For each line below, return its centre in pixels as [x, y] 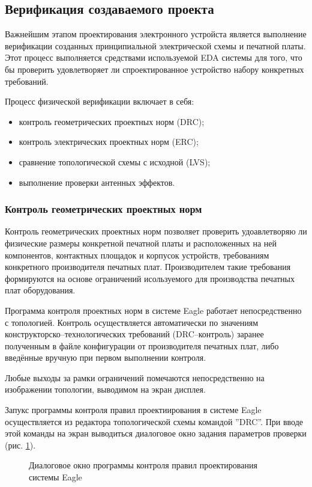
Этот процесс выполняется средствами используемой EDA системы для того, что [154, 57]
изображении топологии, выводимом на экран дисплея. [105, 389]
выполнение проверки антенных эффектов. [97, 182]
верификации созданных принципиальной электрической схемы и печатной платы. [155, 45]
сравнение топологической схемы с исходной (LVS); [115, 161]
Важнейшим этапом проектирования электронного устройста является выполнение [156, 34]
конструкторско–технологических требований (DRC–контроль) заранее [134, 334]
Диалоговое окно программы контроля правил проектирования [143, 465]
